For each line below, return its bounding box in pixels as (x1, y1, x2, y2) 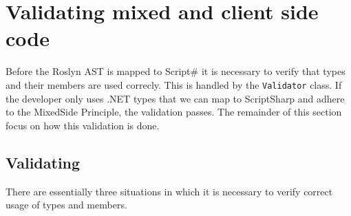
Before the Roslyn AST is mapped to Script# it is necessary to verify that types (6, 64, 345, 78)
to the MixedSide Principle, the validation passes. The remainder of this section (6, 105, 342, 119)
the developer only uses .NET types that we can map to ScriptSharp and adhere (6, 91, 345, 105)
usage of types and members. (6, 197, 127, 212)
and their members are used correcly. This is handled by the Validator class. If (6, 77, 342, 91)
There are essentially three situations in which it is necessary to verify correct (6, 184, 333, 198)
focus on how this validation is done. (6, 118, 160, 132)
